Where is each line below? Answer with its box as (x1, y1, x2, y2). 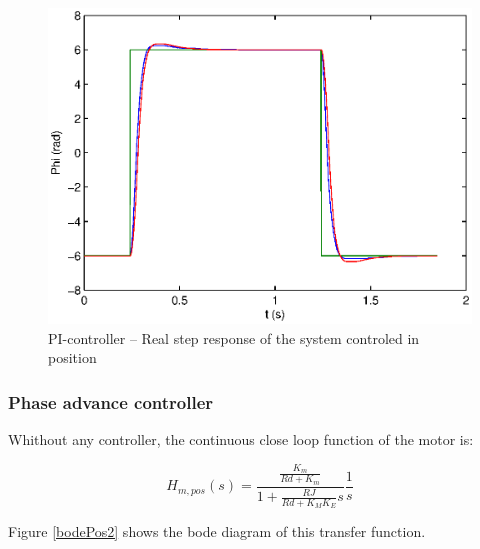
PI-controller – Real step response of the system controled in (48, 327, 420, 348)
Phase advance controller (8, 389, 214, 414)
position (48, 347, 97, 368)
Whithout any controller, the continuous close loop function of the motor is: (8, 429, 474, 450)
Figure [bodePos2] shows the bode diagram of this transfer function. (8, 521, 426, 542)
